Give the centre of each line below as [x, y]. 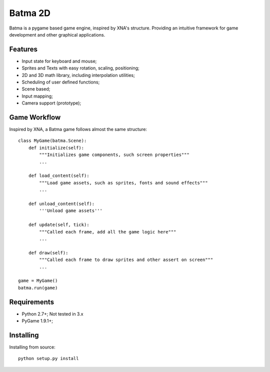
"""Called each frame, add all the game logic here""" [108, 232]
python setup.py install [48, 358]
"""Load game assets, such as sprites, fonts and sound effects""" [123, 183]
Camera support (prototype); [51, 103]
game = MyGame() [38, 281]
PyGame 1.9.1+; [37, 320]
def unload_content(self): [61, 204]
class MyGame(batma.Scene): [52, 141]
